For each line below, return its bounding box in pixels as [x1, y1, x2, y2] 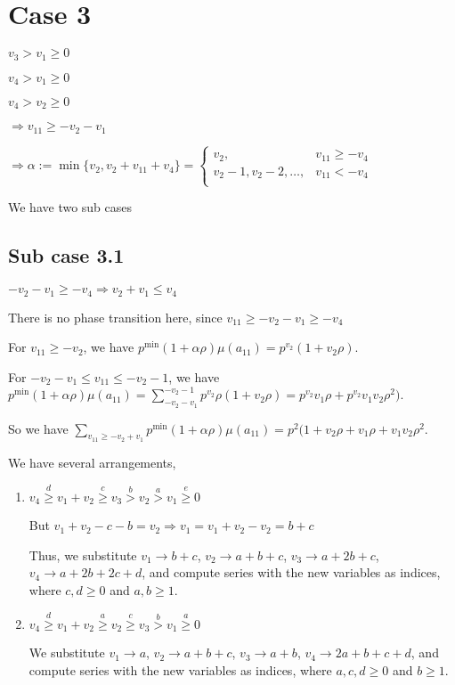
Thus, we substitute [28, 545, 137, 564]
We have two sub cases [8, 198, 133, 216]
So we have [8, 419, 69, 437]
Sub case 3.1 [8, 241, 125, 269]
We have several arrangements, [8, 453, 176, 471]
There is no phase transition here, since [8, 307, 223, 326]
